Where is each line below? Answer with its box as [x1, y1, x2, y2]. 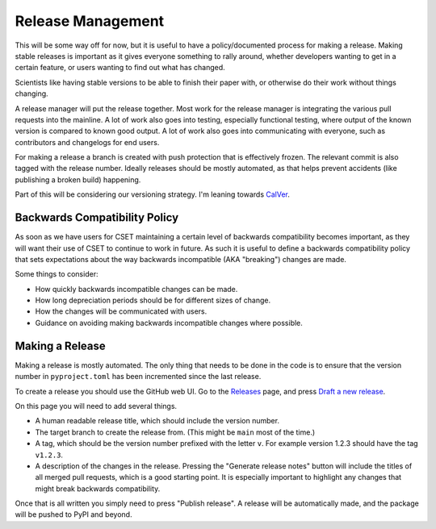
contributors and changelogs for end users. [15, 137, 160, 147]
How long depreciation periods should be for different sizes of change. [35, 295, 270, 306]
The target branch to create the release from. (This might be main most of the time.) [35, 427, 316, 437]
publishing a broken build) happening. [15, 174, 141, 185]
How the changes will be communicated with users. [35, 306, 208, 316]
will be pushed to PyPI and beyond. [15, 510, 132, 519]
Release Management [15, 12, 165, 30]
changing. [15, 89, 48, 98]
